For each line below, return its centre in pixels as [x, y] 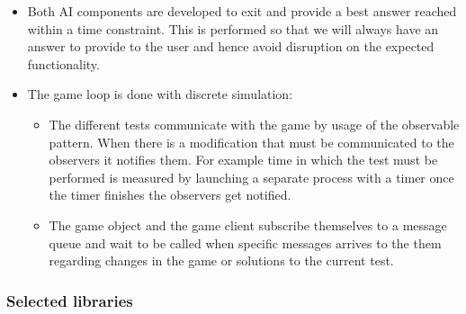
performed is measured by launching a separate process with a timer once [251, 177]
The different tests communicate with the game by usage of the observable [254, 124]
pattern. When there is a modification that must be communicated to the [251, 142]
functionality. [63, 63]
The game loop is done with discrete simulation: [160, 94]
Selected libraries [70, 300]
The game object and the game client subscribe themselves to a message [248, 224]
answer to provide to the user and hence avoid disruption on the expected [231, 46]
